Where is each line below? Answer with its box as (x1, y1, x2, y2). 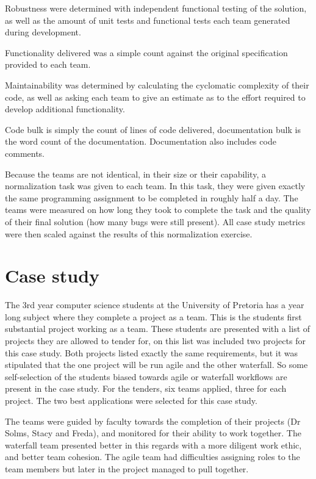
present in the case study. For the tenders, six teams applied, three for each (5, 382, 287, 395)
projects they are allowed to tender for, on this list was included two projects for (5, 334, 306, 347)
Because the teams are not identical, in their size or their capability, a (5, 167, 266, 180)
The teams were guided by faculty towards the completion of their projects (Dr (5, 414, 301, 427)
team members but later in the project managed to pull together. (5, 462, 249, 475)
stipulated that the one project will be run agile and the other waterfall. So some (5, 358, 308, 371)
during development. (5, 26, 81, 38)
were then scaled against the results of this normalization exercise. (5, 227, 253, 240)
